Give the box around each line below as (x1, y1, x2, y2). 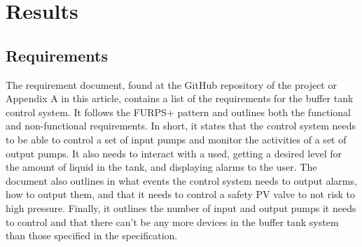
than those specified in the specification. (6, 228, 178, 243)
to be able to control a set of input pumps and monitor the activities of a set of (6, 132, 347, 146)
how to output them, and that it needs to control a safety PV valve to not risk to (6, 187, 356, 202)
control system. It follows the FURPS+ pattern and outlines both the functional (6, 104, 351, 119)
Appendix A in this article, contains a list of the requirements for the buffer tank (6, 91, 354, 106)
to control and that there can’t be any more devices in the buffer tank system (6, 214, 339, 229)
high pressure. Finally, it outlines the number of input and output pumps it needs (6, 200, 356, 215)
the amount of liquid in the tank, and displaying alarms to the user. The (6, 160, 317, 174)
